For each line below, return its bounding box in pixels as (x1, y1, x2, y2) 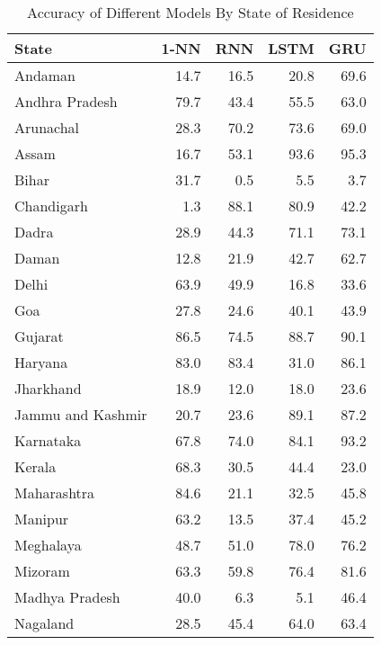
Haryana (14, 352, 68, 372)
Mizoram (14, 560, 70, 581)
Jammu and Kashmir (14, 404, 147, 425)
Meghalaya (14, 534, 82, 555)
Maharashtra (14, 482, 95, 503)
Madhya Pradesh (14, 587, 120, 607)
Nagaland (14, 613, 75, 633)
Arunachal (14, 117, 80, 138)
